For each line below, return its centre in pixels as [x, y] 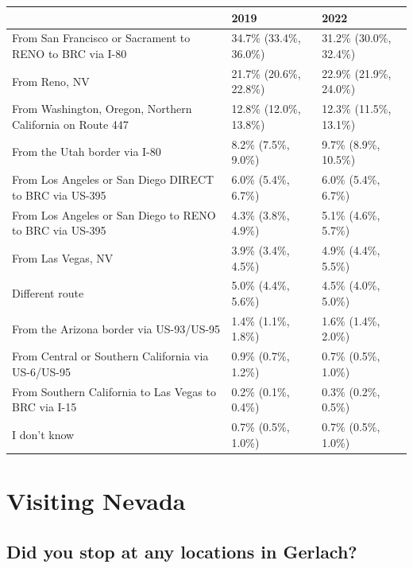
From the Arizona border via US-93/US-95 [116, 328]
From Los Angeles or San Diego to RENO [114, 214]
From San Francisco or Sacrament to [101, 38]
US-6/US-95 [41, 371]
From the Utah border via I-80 [87, 152]
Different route [48, 293]
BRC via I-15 [44, 407]
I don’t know [43, 434]
